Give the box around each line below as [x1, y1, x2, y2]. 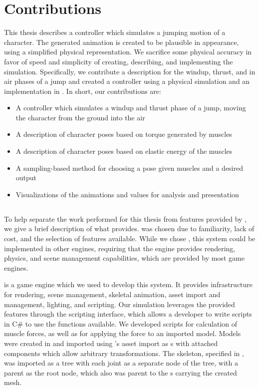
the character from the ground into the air [15, 112, 145, 122]
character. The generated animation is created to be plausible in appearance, [4, 36, 239, 47]
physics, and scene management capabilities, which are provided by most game [4, 253, 245, 263]
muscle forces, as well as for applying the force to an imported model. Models [4, 328, 241, 339]
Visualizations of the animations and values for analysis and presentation [15, 189, 239, 199]
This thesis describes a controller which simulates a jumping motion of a [4, 27, 226, 37]
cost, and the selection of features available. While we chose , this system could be [4, 233, 256, 244]
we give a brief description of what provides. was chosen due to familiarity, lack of [4, 223, 255, 234]
